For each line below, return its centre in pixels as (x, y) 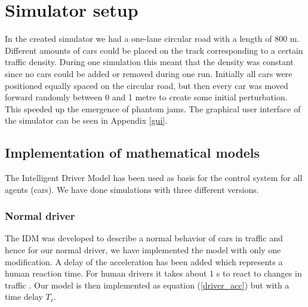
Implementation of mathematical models (133, 153)
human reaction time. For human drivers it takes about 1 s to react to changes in (153, 273)
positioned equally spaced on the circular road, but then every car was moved (147, 85)
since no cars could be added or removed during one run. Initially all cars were (149, 73)
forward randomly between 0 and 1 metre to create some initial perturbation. (146, 97)
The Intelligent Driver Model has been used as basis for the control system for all (154, 178)
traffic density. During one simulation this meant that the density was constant (149, 62)
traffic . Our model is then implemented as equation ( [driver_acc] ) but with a (147, 285)
